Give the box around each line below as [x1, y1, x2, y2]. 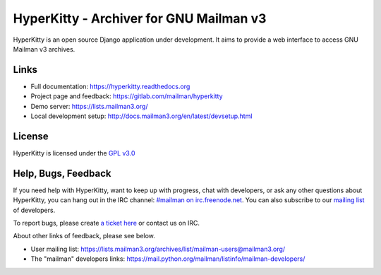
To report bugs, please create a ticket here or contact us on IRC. [13, 219, 200, 227]
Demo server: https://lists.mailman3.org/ [30, 102, 148, 110]
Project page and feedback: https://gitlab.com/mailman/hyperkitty [30, 92, 223, 100]
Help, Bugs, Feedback [13, 167, 111, 180]
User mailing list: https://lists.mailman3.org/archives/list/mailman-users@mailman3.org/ [30, 245, 286, 253]
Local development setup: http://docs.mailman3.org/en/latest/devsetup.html [30, 112, 253, 120]
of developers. [13, 206, 56, 214]
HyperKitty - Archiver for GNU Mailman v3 [13, 11, 267, 26]
